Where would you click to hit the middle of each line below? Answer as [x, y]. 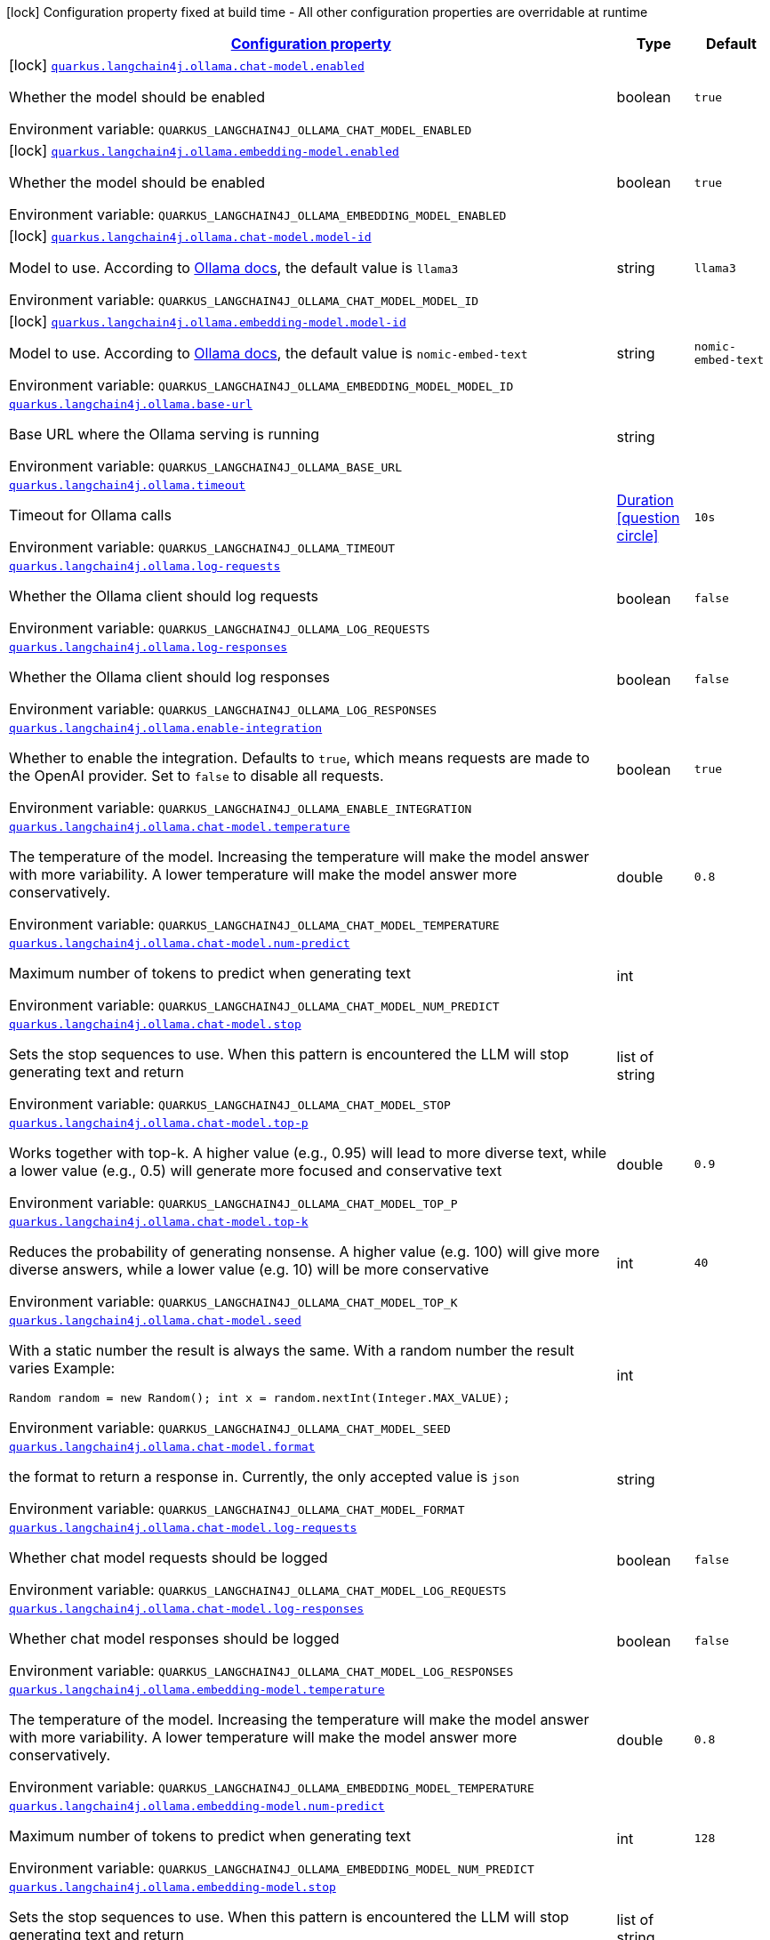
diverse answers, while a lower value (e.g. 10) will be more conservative [249, 1269]
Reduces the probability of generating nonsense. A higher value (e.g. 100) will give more [305, 1252]
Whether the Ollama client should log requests [164, 596]
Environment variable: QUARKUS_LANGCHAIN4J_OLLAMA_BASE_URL [206, 466]
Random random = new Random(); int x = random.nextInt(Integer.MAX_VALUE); [260, 1398]
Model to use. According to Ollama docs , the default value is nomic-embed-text [269, 353]
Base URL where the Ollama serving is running [164, 434]
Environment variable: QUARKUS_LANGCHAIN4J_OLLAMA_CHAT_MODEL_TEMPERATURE [254, 924]
